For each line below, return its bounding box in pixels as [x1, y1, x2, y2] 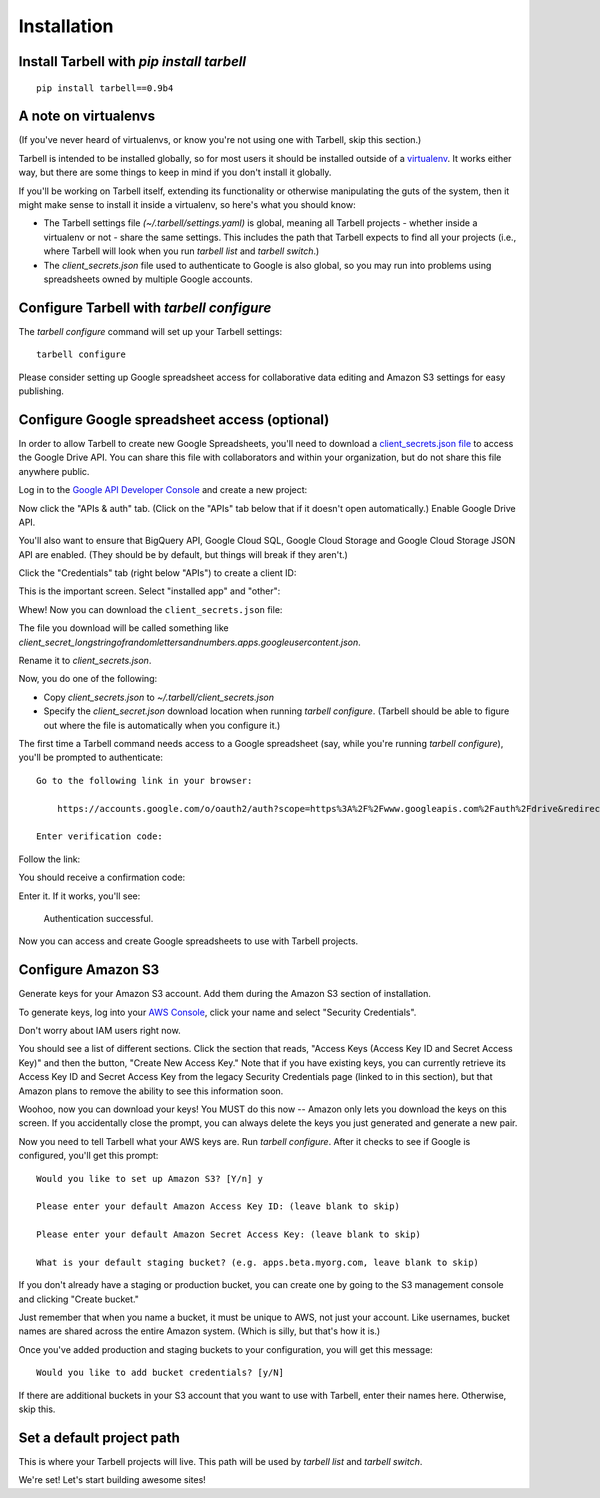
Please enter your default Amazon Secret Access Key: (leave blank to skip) [36, 1229, 422, 1240]
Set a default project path [18, 1429, 180, 1446]
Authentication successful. [43, 912, 154, 924]
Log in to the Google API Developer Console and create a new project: [18, 484, 308, 496]
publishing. [18, 385, 65, 397]
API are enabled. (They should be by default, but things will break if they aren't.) [18, 548, 349, 560]
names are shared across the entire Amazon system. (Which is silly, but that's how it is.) [18, 1325, 381, 1337]
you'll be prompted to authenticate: [18, 751, 164, 764]
